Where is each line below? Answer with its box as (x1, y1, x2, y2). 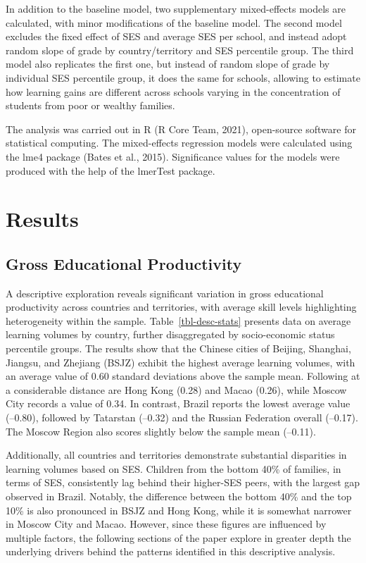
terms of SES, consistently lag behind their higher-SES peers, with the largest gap (6, 475, 360, 490)
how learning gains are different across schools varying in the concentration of (6, 84, 341, 99)
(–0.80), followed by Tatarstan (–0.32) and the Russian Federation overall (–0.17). (6, 410, 358, 425)
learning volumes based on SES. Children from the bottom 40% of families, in (6, 461, 341, 476)
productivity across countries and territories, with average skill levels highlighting (6, 299, 357, 314)
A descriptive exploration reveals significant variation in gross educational (6, 285, 324, 300)
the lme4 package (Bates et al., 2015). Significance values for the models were (6, 149, 340, 163)
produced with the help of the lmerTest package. (6, 163, 215, 178)
